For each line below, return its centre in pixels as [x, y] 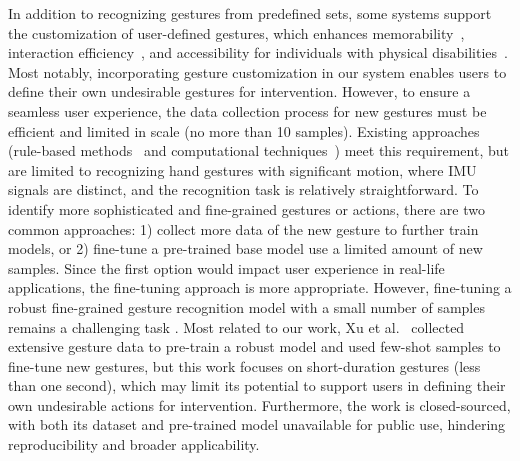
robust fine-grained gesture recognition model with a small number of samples [246, 306]
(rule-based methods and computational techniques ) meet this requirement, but [258, 150]
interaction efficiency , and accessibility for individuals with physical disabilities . [258, 52]
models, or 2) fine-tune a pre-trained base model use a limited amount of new [245, 248]
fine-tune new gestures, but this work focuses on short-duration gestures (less [244, 365]
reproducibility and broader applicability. [134, 444]
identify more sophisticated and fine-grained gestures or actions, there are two [246, 208]
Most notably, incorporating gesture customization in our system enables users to [257, 71]
